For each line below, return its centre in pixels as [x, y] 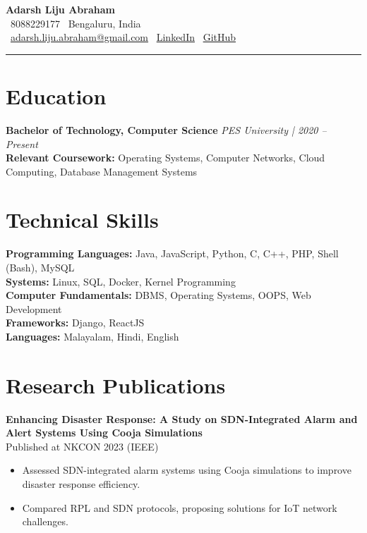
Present [22, 143]
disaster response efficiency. [81, 484]
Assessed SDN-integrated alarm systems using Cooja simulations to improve [187, 470]
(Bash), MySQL [40, 267]
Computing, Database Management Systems [102, 171]
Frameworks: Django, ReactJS [75, 323]
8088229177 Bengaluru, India [76, 23]
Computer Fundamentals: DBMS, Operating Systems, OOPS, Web [158, 295]
